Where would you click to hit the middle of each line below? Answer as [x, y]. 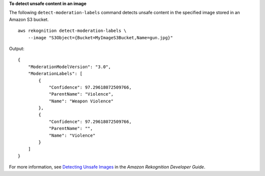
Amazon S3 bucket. [29, 19]
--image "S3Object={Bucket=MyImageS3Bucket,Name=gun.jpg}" [100, 38]
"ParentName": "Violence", [81, 94]
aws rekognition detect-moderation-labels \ [72, 31]
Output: [17, 49]
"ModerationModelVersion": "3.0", [69, 67]
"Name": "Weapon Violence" [81, 101]
